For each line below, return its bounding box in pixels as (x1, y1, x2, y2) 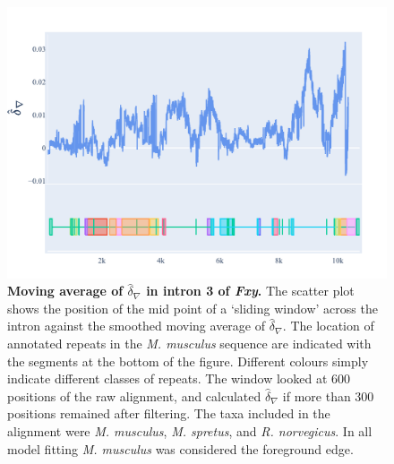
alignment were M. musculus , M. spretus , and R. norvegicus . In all (7, 422, 373, 441)
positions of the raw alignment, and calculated (7, 386, 261, 405)
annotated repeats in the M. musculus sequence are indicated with (7, 334, 372, 353)
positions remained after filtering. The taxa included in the (7, 404, 330, 423)
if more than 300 (282, 386, 374, 405)
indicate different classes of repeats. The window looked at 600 (7, 369, 351, 388)
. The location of (282, 316, 374, 335)
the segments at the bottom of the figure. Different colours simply (7, 351, 369, 370)
